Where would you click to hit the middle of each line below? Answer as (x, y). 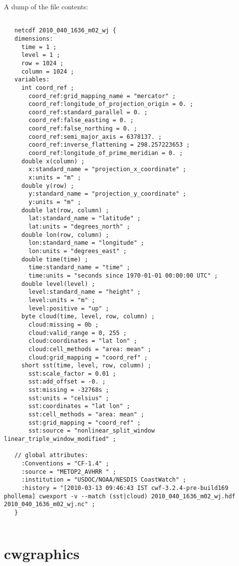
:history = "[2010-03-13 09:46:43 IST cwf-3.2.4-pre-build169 (125, 488)
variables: (32, 80)
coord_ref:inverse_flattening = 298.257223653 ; (109, 145)
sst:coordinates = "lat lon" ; (79, 406)
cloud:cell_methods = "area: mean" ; (90, 349)
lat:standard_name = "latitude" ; (85, 219)
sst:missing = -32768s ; (69, 390)
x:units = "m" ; (55, 178)
